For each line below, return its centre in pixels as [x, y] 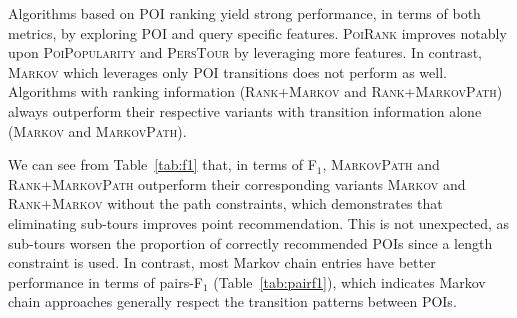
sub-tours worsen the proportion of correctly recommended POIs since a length [250, 242]
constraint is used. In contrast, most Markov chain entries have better [222, 262]
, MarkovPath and [381, 164]
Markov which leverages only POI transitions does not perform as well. [227, 71]
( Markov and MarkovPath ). [97, 130]
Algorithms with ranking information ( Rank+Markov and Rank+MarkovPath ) [255, 91]
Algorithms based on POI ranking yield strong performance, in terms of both [244, 13]
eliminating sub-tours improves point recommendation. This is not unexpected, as [259, 222]
